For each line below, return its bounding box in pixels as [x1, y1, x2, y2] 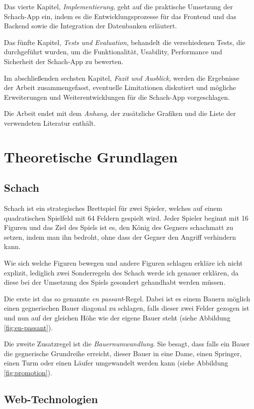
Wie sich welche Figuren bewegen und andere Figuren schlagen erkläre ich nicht [4, 258, 243, 268]
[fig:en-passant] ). [4, 322, 53, 332]
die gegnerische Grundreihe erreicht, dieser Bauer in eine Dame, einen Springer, [4, 348, 242, 358]
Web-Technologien [4, 391, 98, 406]
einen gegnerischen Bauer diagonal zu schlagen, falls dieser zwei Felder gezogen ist [4, 303, 250, 313]
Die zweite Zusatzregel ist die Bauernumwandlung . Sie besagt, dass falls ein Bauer [4, 339, 250, 349]
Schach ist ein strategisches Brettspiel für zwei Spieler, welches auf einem [4, 203, 222, 213]
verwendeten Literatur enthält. [4, 117, 96, 128]
